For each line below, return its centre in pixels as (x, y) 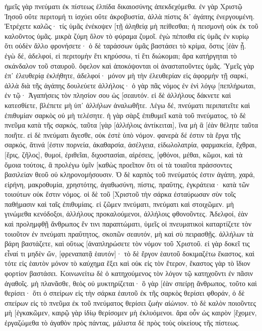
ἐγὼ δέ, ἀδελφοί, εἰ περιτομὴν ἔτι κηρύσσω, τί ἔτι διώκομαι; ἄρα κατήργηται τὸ (121, 55)
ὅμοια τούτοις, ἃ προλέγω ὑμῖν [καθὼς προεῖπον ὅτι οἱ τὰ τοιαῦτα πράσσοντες (118, 164)
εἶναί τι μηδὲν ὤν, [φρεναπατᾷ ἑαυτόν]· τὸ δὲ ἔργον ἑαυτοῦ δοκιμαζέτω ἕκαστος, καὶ (129, 253)
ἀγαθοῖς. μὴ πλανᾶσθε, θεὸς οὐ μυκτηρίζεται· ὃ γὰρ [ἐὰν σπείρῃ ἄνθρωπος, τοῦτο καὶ (131, 283)
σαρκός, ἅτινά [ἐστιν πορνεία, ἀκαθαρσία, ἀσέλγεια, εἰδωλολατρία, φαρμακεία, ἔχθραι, (131, 145)
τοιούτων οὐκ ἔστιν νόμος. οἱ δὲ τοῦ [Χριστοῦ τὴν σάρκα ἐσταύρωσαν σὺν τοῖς (120, 194)
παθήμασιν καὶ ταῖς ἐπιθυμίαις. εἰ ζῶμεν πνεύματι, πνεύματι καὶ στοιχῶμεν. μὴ (119, 204)
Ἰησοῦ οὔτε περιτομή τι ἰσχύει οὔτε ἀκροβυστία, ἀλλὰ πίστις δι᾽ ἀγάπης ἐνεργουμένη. (130, 16)
